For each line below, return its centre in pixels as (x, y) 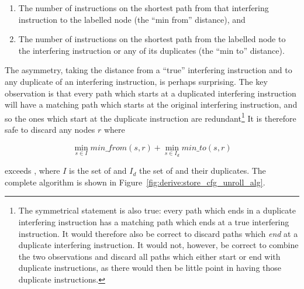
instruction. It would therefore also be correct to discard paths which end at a (158, 233)
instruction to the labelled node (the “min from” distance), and (132, 19)
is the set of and (98, 171)
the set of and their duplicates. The (203, 171)
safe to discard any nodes (50, 129)
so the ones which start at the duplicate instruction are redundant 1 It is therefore (151, 117)
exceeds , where (32, 171)
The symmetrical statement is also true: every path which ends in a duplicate (157, 210)
